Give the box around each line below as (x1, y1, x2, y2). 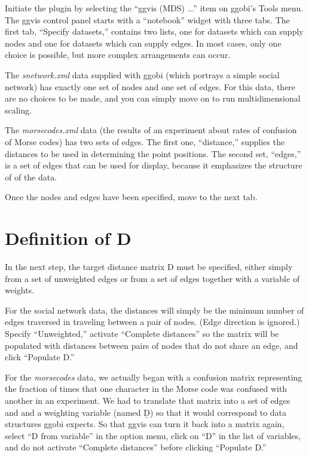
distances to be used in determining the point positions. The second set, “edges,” (5, 147, 301, 160)
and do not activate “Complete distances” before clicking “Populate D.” (5, 441, 267, 453)
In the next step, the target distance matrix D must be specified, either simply (5, 260, 293, 273)
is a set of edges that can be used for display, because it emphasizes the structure (5, 159, 302, 171)
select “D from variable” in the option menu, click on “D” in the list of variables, (5, 429, 301, 441)
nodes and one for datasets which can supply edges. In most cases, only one (5, 36, 282, 49)
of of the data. (5, 170, 57, 183)
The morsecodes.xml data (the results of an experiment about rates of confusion (5, 124, 297, 136)
